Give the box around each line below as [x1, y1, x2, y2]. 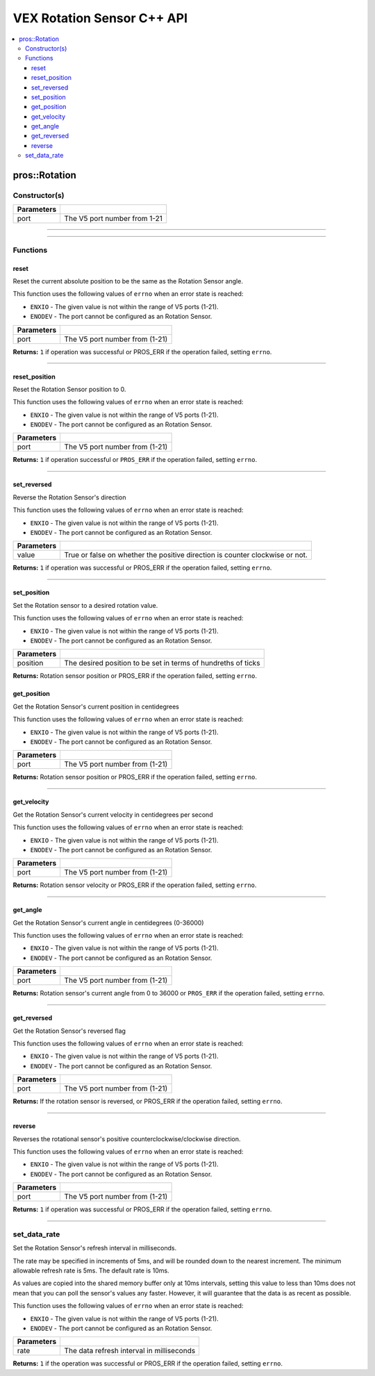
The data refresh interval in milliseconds [64, 1346, 196, 1356]
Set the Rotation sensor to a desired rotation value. [12, 601, 158, 609]
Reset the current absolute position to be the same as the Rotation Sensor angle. [12, 276, 243, 285]
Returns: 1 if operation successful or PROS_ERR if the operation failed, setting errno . [12, 456, 257, 464]
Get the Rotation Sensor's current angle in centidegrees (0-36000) [12, 918, 204, 927]
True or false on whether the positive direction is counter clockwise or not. [64, 550, 308, 560]
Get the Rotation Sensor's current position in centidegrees [12, 702, 180, 711]
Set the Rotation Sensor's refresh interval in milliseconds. [12, 1244, 177, 1252]
